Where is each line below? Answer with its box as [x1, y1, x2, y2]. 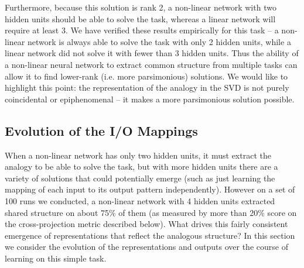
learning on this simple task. [5, 252, 107, 264]
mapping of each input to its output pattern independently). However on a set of [5, 183, 295, 195]
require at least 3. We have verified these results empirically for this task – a [5, 24, 279, 36]
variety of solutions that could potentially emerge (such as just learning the [5, 171, 275, 184]
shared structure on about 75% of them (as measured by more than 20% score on [5, 206, 297, 218]
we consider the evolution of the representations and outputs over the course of [5, 240, 288, 253]
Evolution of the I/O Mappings [5, 121, 198, 139]
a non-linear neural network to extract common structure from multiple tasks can [5, 58, 298, 70]
